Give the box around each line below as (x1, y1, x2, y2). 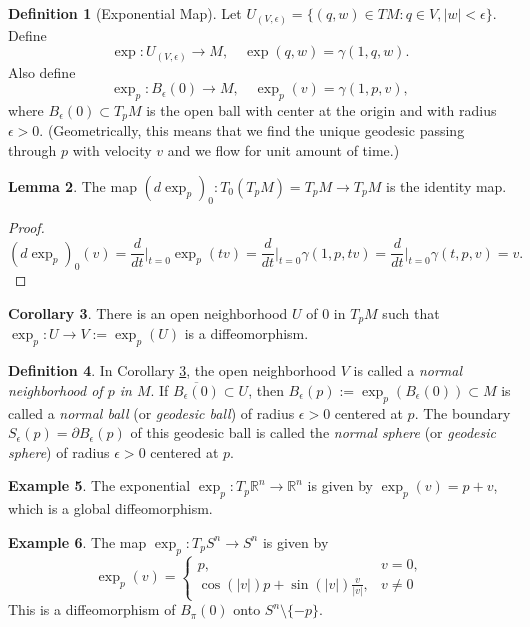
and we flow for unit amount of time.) (167, 140, 400, 161)
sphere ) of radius (8, 441, 110, 462)
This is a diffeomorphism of (8, 599, 176, 620)
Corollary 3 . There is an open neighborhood (8, 302, 288, 323)
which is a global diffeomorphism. (8, 498, 213, 519)
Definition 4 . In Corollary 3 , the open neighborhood (8, 360, 337, 381)
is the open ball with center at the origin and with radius (146, 100, 497, 121)
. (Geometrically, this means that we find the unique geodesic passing (39, 120, 465, 141)
